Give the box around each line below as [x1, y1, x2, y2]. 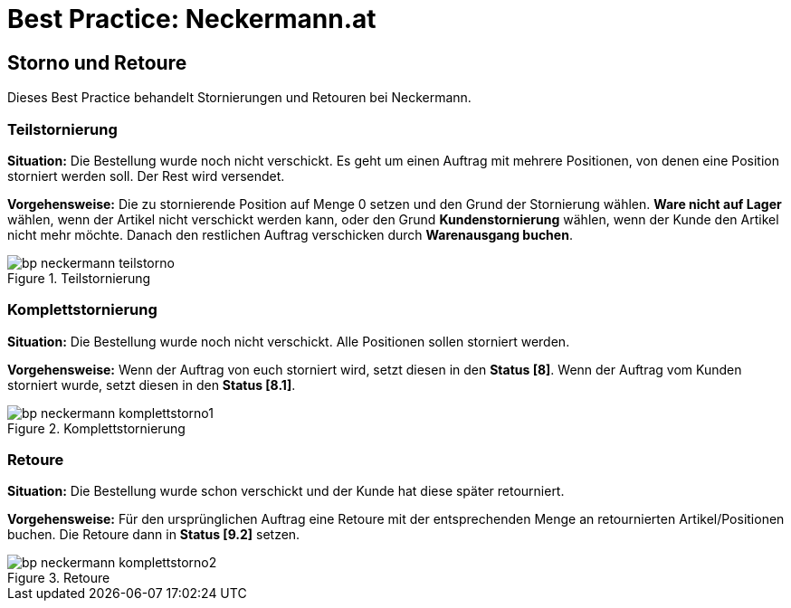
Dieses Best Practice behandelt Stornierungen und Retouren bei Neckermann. [7, 90, 472, 106]
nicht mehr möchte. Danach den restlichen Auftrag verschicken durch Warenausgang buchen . [7, 226, 573, 242]
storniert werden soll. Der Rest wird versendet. [7, 167, 285, 184]
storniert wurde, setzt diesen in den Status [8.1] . [7, 376, 296, 393]
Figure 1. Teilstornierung [7, 270, 151, 286]
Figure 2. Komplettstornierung [7, 420, 186, 436]
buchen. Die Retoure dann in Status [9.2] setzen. [7, 527, 300, 543]
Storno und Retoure [7, 51, 187, 74]
